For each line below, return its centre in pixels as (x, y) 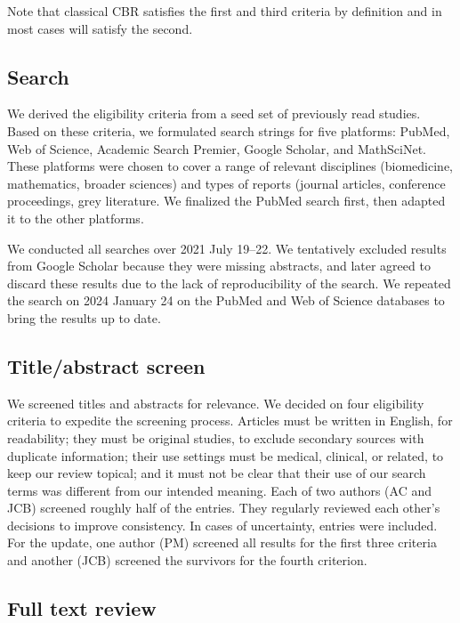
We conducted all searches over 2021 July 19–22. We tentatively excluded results (227, 248)
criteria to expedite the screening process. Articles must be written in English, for (230, 421)
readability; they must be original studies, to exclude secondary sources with (216, 437)
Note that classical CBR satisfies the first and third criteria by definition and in (225, 11)
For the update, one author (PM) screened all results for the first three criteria (222, 542)
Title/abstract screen (106, 365)
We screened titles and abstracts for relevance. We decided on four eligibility (216, 403)
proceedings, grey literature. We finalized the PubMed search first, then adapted (226, 201)
